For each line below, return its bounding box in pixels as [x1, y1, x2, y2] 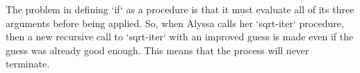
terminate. [6, 56, 50, 71]
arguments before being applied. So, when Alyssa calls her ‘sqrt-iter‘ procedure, [6, 15, 344, 30]
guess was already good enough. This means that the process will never [6, 42, 309, 57]
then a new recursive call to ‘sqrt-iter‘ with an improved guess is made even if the [6, 29, 354, 44]
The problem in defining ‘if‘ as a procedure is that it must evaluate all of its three [6, 2, 354, 16]
